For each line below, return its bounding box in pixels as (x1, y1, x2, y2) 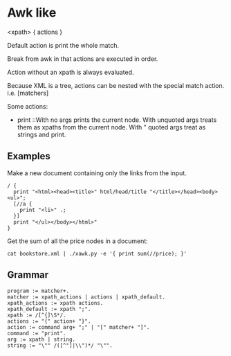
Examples (7, 150, 50, 162)
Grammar (7, 269, 49, 281)
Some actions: (7, 102, 48, 110)
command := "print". (7, 330, 67, 337)
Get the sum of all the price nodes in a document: (7, 237, 149, 245)
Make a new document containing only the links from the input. (7, 168, 187, 177)
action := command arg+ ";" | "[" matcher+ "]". (7, 323, 150, 330)
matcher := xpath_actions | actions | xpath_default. (7, 293, 166, 301)
